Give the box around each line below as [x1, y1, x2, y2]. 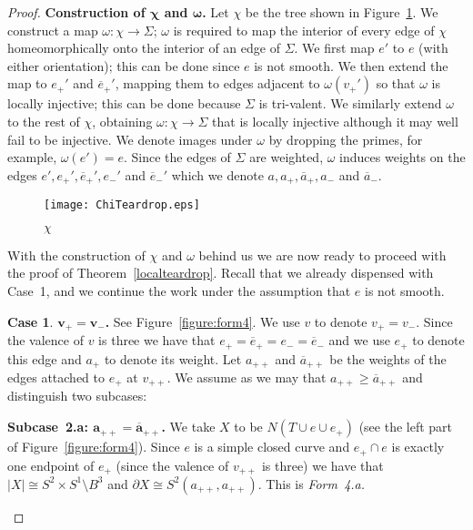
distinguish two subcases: [7, 386, 147, 405]
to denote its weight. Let [104, 349, 242, 368]
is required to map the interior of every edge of [173, 20, 435, 39]
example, [7, 148, 57, 167]
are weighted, [249, 148, 324, 167]
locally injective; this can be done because [7, 94, 241, 113]
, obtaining [92, 111, 153, 130]
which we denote [171, 165, 264, 184]
